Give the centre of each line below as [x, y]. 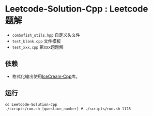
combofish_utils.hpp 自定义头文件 [46, 35]
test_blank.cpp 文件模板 [36, 41]
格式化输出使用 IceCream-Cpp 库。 [46, 76]
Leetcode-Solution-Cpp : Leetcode [77, 9]
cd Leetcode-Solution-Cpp [31, 104]
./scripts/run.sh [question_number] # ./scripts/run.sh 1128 [68, 109]
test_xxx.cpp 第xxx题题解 [38, 47]
